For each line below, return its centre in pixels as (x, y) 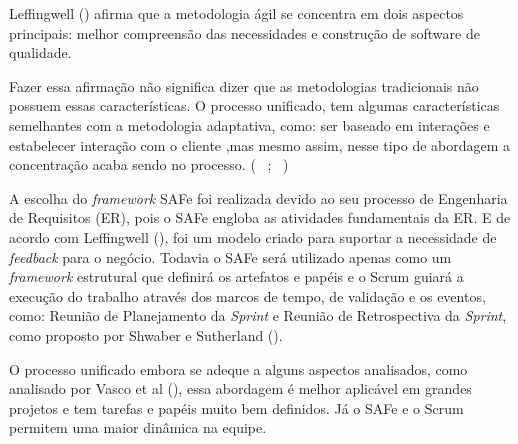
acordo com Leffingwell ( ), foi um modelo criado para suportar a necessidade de (253, 236)
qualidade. (40, 52)
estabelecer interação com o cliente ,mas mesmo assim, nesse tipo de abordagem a (260, 144)
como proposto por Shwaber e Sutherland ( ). (146, 334)
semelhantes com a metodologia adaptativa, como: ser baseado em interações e (249, 124)
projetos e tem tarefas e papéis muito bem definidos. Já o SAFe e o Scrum (236, 407)
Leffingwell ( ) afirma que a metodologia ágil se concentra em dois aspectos (236, 13)
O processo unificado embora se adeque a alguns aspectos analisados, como (238, 368)
